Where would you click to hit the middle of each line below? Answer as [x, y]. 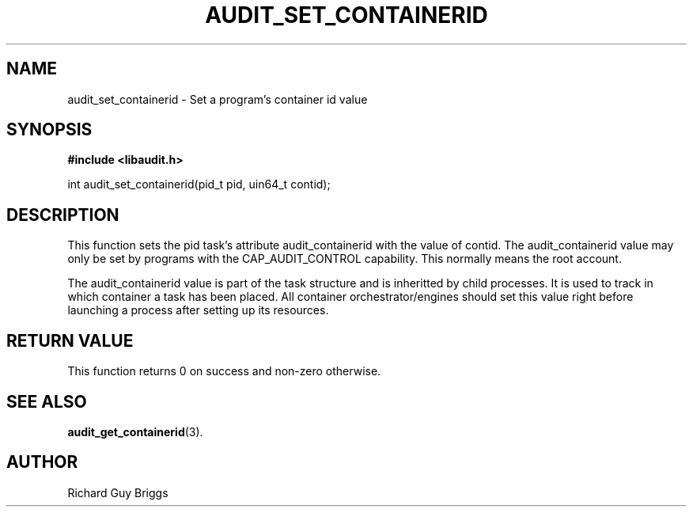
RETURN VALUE [70, 340]
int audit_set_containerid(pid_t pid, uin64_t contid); [199, 184]
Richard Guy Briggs [118, 492]
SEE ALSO [47, 401]
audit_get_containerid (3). [135, 431]
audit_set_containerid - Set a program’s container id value [218, 99]
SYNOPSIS [49, 130]
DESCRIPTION [63, 215]
